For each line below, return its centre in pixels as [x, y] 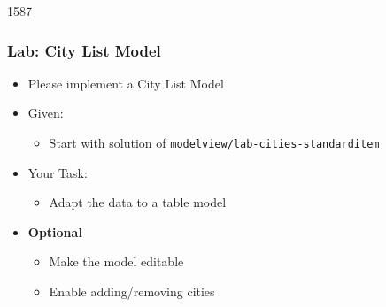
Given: [46, 113]
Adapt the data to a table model [138, 202]
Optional [55, 231]
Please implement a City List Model [126, 83]
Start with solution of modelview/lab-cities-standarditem [214, 142]
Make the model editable [116, 261]
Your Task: [58, 172]
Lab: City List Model [84, 50]
